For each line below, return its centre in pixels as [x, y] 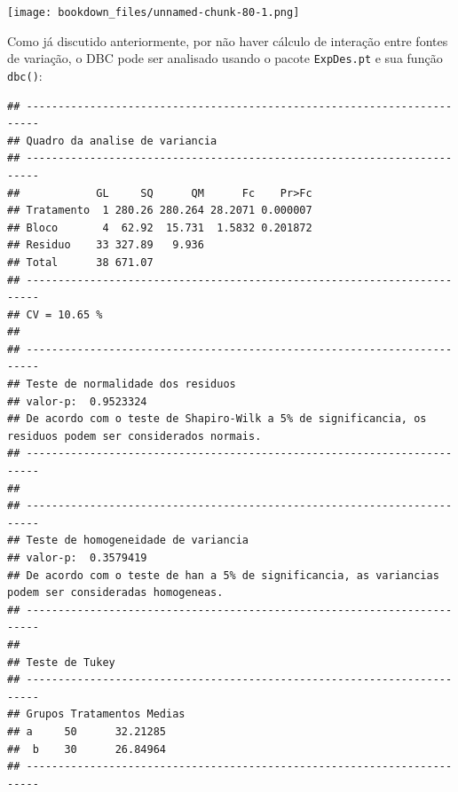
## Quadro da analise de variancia [112, 141]
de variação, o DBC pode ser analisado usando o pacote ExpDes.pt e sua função [225, 58]
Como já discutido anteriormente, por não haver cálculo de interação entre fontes [228, 40]
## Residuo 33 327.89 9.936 [106, 245]
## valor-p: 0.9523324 [77, 401]
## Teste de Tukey [61, 662]
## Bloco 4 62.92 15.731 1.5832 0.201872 [160, 227]
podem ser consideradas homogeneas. [115, 593]
